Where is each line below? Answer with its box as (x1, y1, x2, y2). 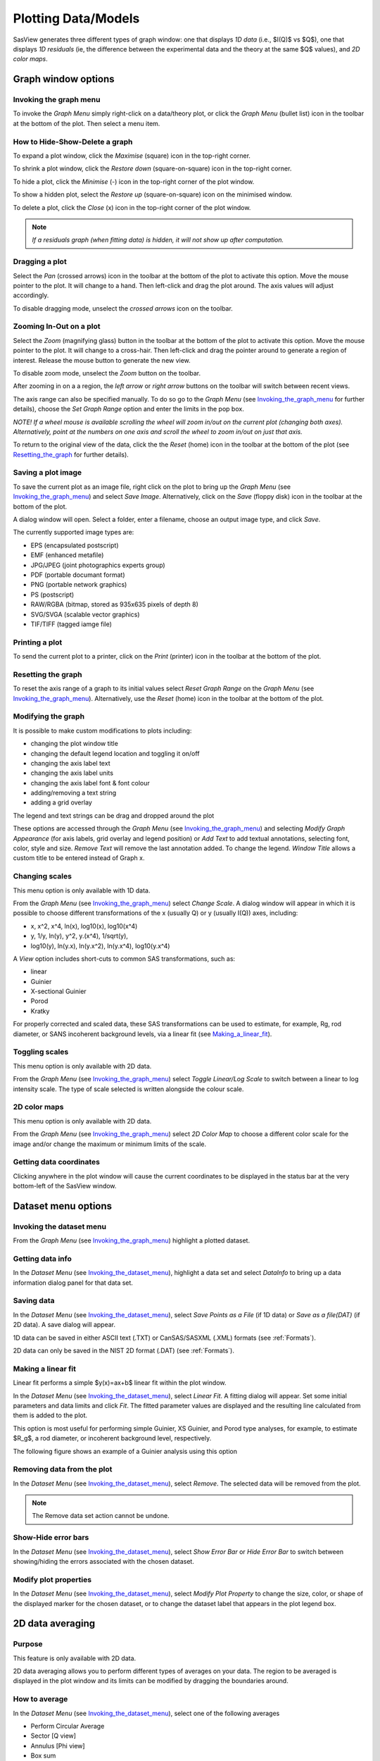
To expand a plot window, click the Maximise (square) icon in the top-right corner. (13, 151, 251, 160)
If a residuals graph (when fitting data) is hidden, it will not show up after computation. (32, 236, 284, 244)
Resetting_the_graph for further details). (13, 450, 129, 459)
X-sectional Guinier (30, 987, 87, 996)
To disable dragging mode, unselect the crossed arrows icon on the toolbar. (13, 304, 234, 313)
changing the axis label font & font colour (30, 778, 151, 787)
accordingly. (13, 291, 49, 299)
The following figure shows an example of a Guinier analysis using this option (13, 1447, 237, 1455)
